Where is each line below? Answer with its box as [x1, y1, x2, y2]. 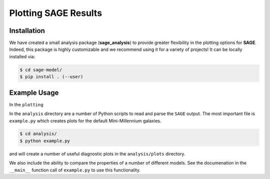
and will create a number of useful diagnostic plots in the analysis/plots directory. [9, 151, 185, 157]
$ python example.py [19, 138, 70, 144]
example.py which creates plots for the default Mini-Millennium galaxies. [9, 118, 161, 124]
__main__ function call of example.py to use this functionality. [9, 167, 141, 173]
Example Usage [9, 88, 59, 97]
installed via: [9, 53, 35, 59]
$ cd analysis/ [19, 131, 57, 137]
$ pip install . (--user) [19, 74, 83, 80]
